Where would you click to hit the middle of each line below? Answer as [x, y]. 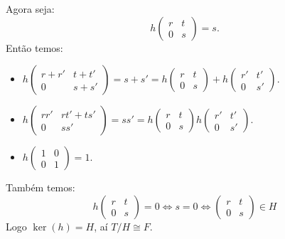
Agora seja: [30, 9]
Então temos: [34, 47]
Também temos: [41, 187]
